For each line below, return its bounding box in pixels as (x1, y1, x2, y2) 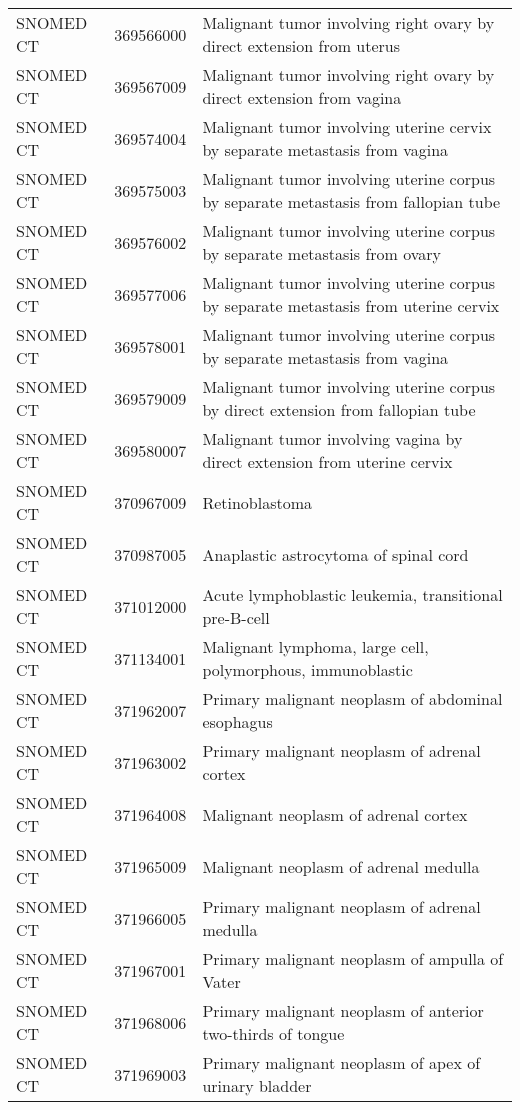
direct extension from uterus (202, 34, 401, 57)
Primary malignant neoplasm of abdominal (202, 687, 503, 710)
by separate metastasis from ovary (202, 242, 442, 265)
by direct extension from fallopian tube (202, 398, 476, 421)
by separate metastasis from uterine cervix (202, 294, 500, 317)
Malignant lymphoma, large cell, (202, 635, 429, 658)
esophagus (202, 710, 273, 733)
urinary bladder (202, 1074, 312, 1097)
